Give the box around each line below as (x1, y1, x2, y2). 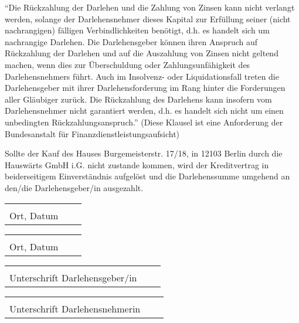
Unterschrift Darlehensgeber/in (9, 270, 137, 284)
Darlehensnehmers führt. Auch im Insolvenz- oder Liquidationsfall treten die (5, 70, 279, 82)
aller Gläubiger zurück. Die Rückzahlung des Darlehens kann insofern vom (5, 93, 272, 105)
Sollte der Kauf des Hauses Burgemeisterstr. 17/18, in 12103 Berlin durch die (5, 147, 283, 159)
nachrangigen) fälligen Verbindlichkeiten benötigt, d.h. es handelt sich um (5, 24, 270, 36)
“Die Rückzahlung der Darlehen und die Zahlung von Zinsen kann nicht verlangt (5, 1, 295, 13)
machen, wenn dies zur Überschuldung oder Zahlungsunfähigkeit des (5, 58, 250, 70)
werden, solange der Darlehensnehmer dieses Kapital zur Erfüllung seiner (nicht (5, 12, 291, 25)
